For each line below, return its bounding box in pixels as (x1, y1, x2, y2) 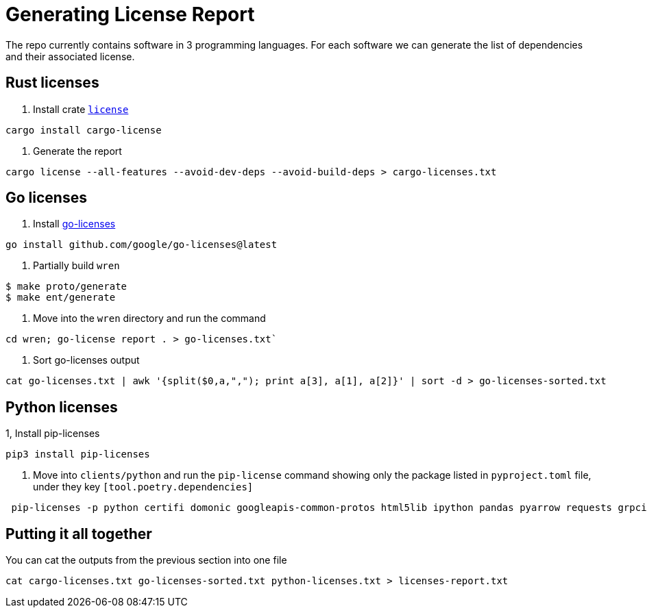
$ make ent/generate (5, 292, 116, 303)
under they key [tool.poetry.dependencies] (33, 481, 254, 493)
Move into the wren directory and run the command (33, 312, 266, 325)
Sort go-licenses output (33, 354, 140, 366)
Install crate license (33, 103, 129, 115)
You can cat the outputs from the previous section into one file (5, 554, 287, 566)
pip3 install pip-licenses (5, 449, 150, 460)
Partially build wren (33, 260, 120, 272)
